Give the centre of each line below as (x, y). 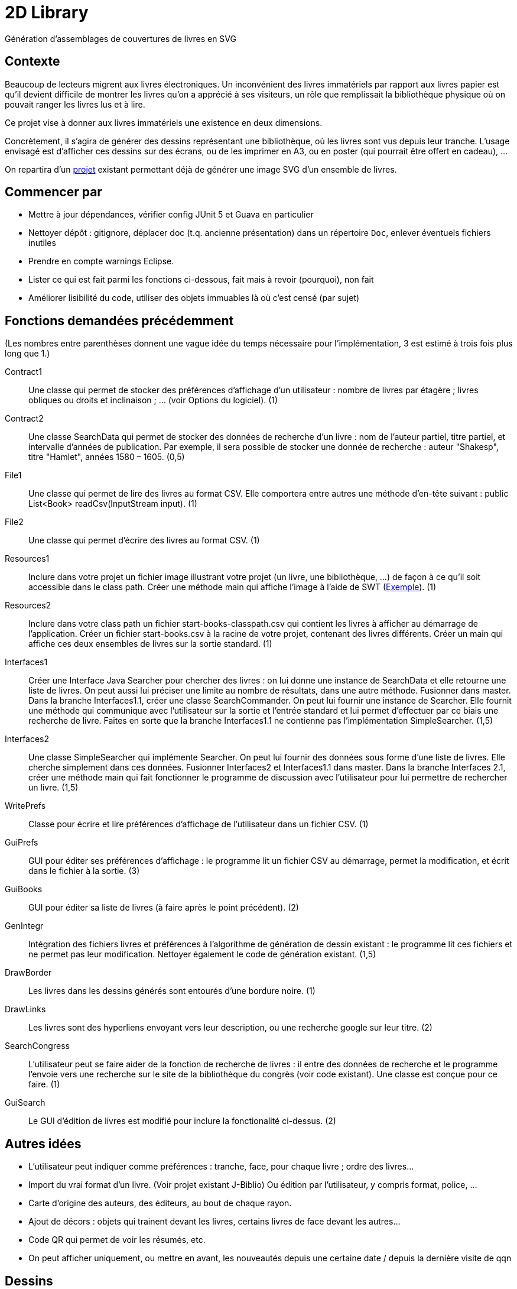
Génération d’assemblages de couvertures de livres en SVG (121, 38)
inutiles (42, 243)
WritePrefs (25, 806)
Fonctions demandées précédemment (119, 320)
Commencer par (53, 192)
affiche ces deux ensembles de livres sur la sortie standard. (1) (150, 644)
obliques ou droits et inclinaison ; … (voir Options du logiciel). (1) (153, 400)
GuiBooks (24, 889)
